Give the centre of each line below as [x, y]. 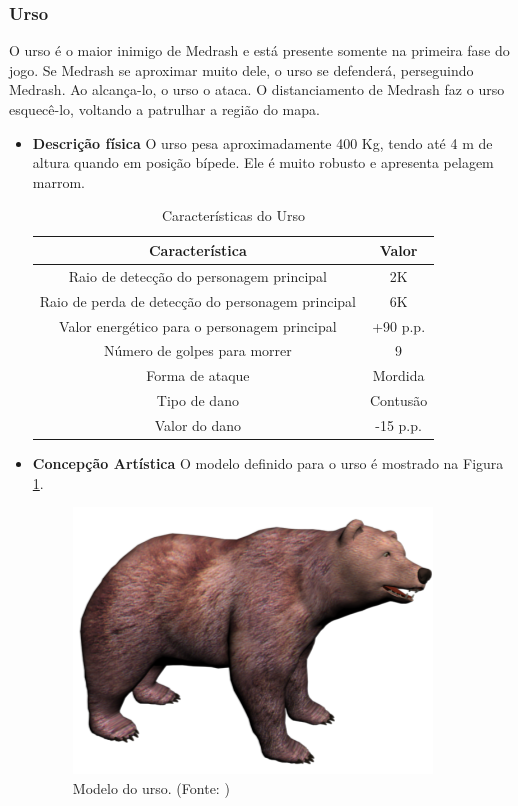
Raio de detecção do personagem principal [197, 275]
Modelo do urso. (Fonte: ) [151, 787]
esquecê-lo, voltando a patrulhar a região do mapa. [164, 109]
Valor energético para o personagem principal [198, 325]
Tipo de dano [197, 400]
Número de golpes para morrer [198, 350]
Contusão [398, 400]
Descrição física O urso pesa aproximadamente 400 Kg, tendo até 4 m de [262, 142]
